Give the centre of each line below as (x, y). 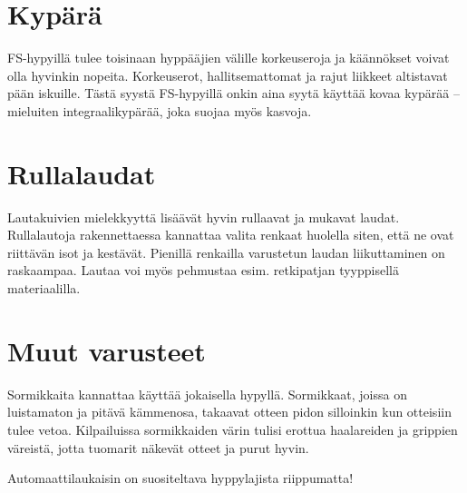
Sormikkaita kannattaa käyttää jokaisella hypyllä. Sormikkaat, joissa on (207, 394)
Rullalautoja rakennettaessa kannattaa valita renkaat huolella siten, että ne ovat (231, 235)
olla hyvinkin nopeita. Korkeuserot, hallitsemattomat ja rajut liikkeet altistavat (228, 75)
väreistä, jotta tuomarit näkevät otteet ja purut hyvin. (158, 447)
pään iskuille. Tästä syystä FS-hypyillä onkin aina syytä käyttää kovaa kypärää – (233, 93)
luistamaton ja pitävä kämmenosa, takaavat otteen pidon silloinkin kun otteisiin (229, 412)
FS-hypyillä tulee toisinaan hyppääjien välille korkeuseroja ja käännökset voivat (229, 58)
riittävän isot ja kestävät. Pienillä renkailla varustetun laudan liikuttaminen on (226, 252)
